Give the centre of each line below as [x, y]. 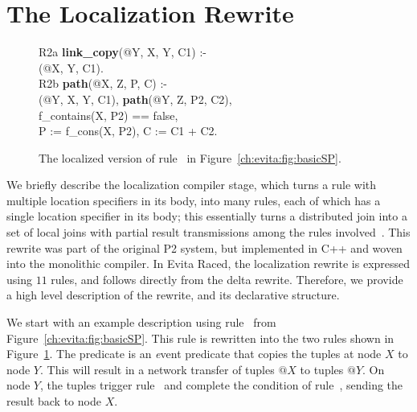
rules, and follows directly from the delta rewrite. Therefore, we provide [227, 279]
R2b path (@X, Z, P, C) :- [103, 83]
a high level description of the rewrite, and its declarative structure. [173, 295]
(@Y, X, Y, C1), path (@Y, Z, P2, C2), [135, 99]
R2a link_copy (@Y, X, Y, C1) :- [123, 52]
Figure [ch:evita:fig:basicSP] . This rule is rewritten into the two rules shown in [200, 338]
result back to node [54, 401]
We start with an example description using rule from [141, 322]
